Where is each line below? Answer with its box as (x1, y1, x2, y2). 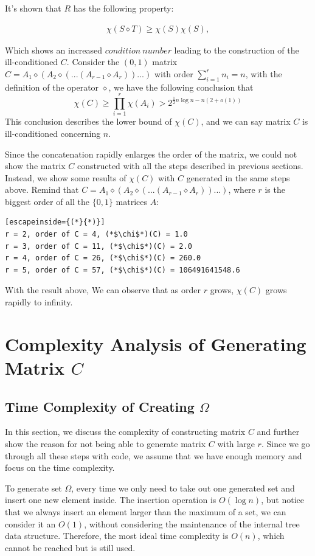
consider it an (5, 517, 56, 530)
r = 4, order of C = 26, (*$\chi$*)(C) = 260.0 (5, 254, 201, 263)
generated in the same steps (186, 171, 290, 184)
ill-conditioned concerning (5, 127, 101, 139)
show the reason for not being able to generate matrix (5, 437, 206, 450)
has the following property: (73, 2, 174, 14)
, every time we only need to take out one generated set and (71, 481, 295, 494)
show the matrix (5, 159, 66, 172)
